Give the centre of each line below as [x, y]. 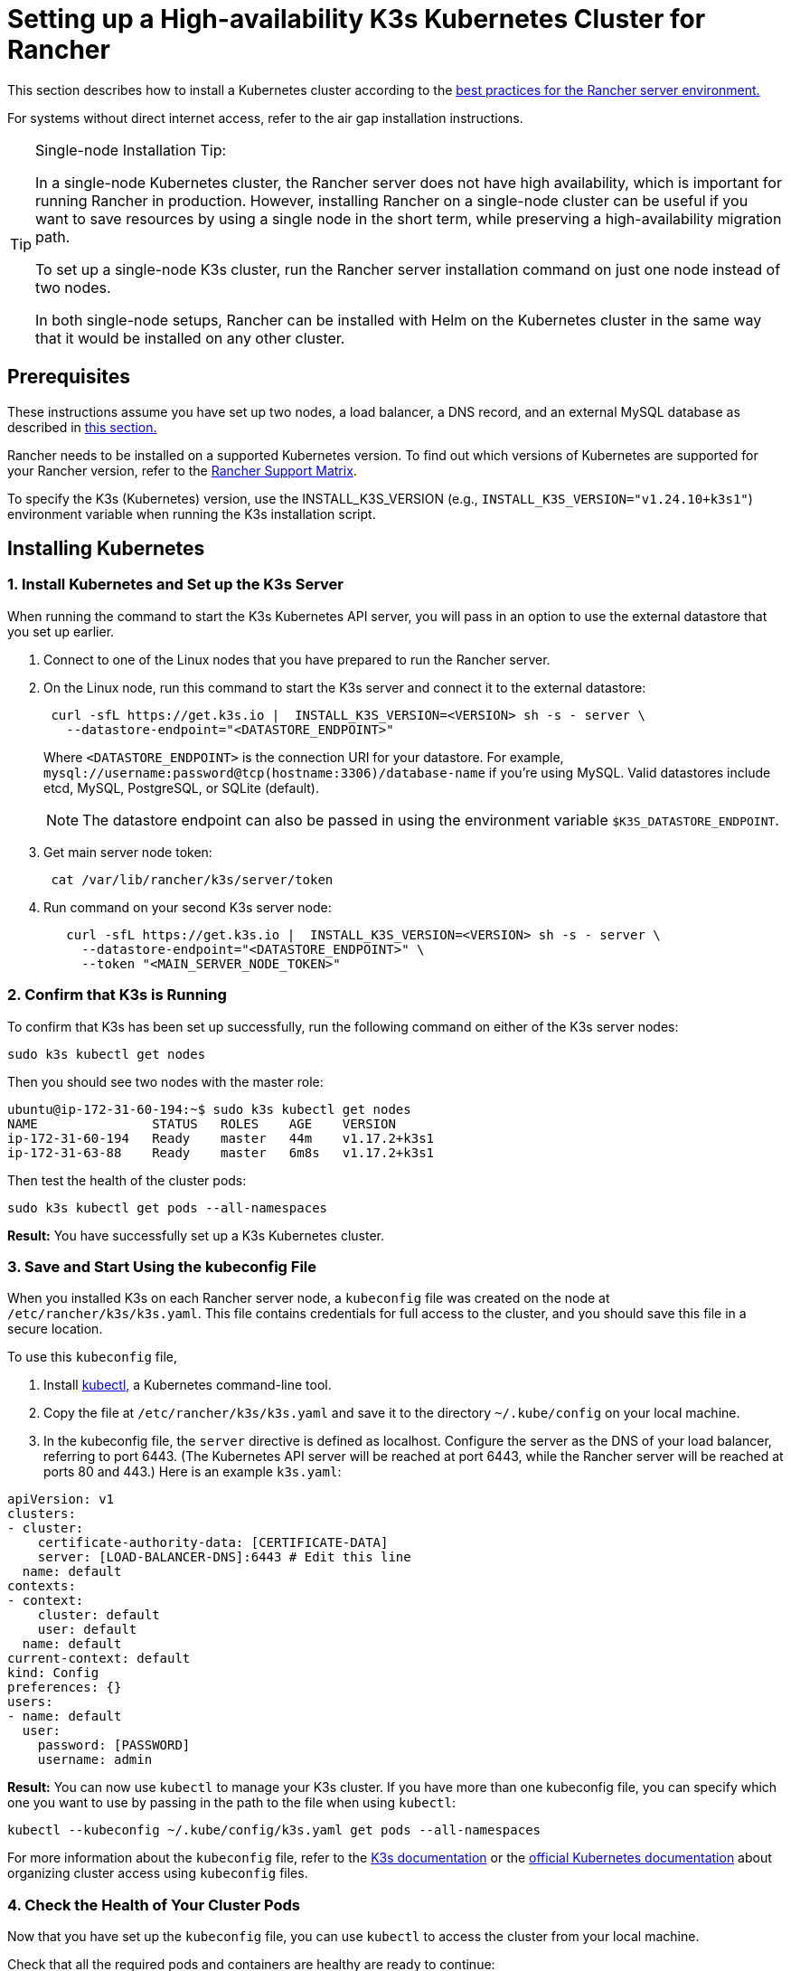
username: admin [95, 1760]
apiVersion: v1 [61, 1499]
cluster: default [99, 1615]
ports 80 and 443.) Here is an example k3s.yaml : [193, 1472]
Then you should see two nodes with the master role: [165, 1081]
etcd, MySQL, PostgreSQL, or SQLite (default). [181, 787]
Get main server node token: [128, 852]
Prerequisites [69, 377]
